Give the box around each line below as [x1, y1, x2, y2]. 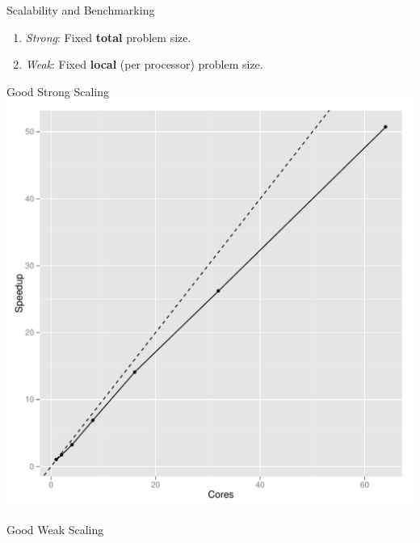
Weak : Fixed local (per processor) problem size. [25, 56, 263, 73]
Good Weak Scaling [6, 520, 104, 537]
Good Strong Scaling [6, 82, 109, 99]
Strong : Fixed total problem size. [25, 28, 191, 45]
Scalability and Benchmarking [6, 2, 155, 18]
